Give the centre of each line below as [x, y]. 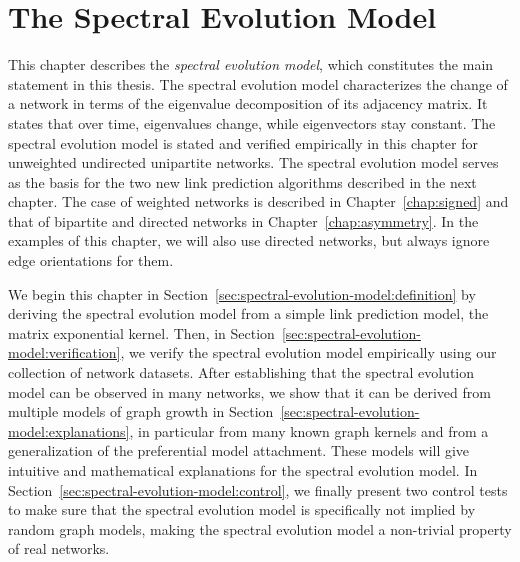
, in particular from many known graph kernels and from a [309, 430]
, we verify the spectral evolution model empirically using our [308, 352]
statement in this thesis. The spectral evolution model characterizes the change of [258, 83]
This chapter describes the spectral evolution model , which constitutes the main [251, 64]
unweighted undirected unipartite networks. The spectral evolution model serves [253, 162]
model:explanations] [69, 430]
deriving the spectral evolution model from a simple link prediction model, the [248, 313]
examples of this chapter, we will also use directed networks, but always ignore [249, 240]
